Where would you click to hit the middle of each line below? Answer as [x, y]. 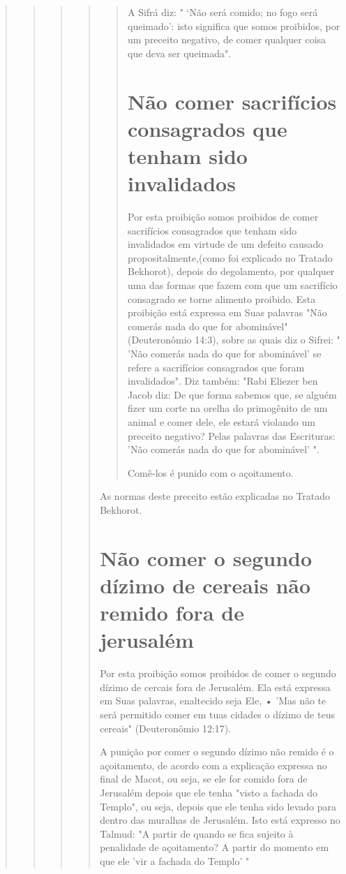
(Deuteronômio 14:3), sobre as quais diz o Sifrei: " [234, 340]
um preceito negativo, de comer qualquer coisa [227, 39]
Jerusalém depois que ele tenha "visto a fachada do [209, 792]
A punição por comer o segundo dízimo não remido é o [217, 751]
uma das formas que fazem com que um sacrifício [232, 285]
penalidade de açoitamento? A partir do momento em [215, 847]
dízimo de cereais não [205, 585]
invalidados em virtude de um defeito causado [225, 244]
